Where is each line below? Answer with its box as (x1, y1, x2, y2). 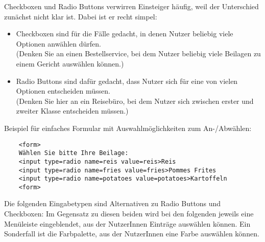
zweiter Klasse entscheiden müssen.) (16, 105, 129, 116)
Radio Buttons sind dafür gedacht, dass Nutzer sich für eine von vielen (16, 75, 238, 86)
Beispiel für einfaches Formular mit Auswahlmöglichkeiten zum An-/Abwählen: (4, 122, 252, 133)
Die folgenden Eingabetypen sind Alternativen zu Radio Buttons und (4, 198, 221, 209)
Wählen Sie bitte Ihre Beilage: (18, 149, 129, 157)
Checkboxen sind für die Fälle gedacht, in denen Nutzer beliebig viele (16, 28, 233, 39)
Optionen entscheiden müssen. (16, 85, 110, 96)
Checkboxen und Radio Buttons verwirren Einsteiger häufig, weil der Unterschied (4, 1, 259, 11)
